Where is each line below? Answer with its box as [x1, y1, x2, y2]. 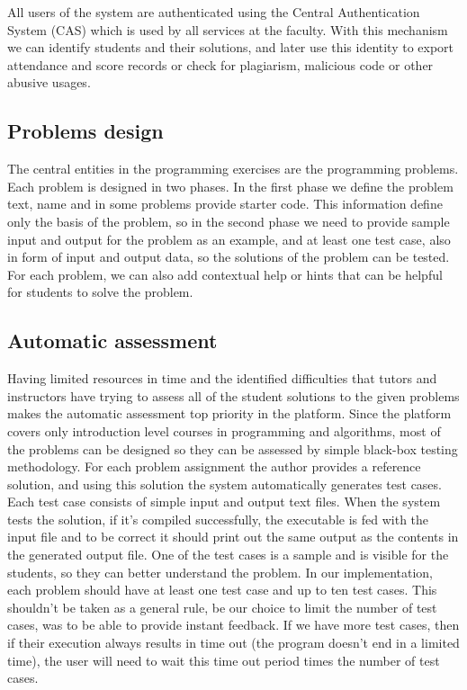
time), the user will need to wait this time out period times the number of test [7, 650, 440, 669]
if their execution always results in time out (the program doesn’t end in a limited [7, 633, 460, 652]
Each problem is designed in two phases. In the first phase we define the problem [7, 176, 454, 195]
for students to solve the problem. [7, 282, 193, 301]
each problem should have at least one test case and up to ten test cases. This [7, 580, 437, 599]
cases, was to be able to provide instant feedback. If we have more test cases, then [7, 615, 460, 634]
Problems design [7, 117, 164, 145]
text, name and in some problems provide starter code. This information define [7, 194, 443, 213]
